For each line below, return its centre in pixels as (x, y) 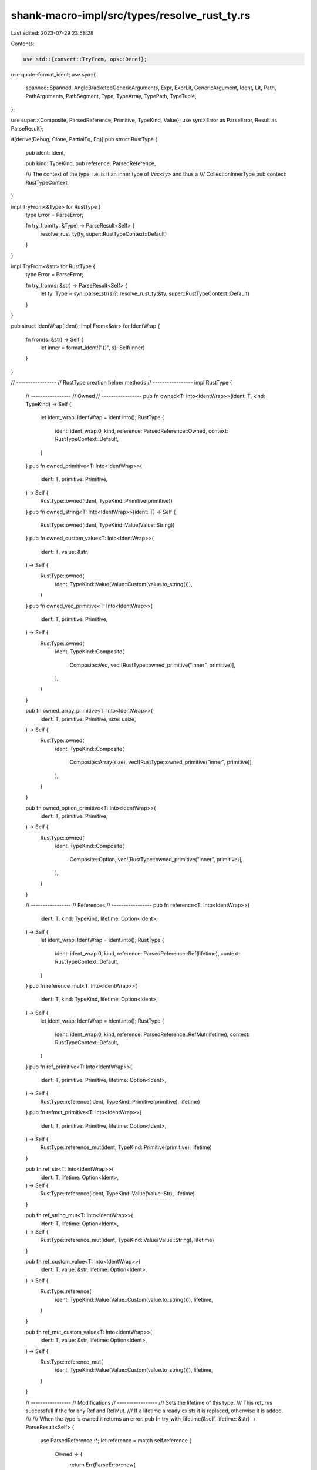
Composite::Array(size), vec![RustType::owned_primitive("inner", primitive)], (161, 762)
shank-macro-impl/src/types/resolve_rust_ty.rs (131, 15)
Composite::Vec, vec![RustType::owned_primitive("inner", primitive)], (153, 665)
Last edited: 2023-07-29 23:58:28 (52, 33)
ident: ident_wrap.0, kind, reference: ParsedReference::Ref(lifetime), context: (148, 953)
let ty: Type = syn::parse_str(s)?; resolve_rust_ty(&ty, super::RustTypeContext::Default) (145, 293)
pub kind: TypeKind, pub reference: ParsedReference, (91, 163)
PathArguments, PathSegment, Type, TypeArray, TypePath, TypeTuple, (111, 96)
